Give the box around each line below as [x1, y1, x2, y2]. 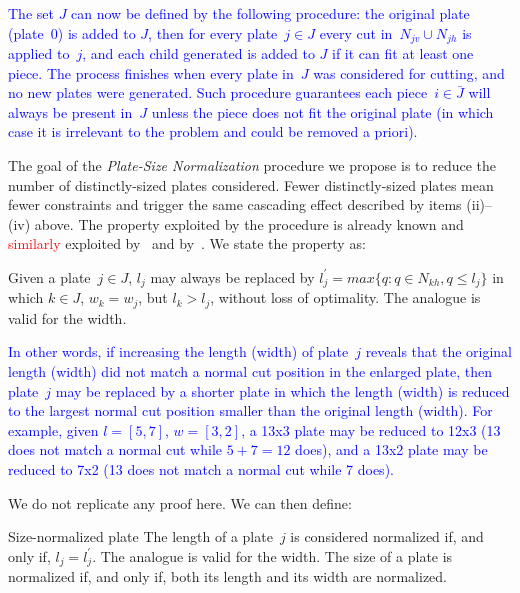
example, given [8, 419, 99, 440]
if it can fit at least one [332, 43, 474, 64]
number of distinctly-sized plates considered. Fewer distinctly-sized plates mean [8, 174, 494, 195]
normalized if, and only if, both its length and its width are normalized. [8, 566, 447, 587]
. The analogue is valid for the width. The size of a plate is [92, 545, 453, 566]
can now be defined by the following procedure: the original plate [71, 3, 470, 23]
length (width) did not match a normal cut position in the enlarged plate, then [8, 361, 492, 382]
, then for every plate [148, 22, 278, 43]
